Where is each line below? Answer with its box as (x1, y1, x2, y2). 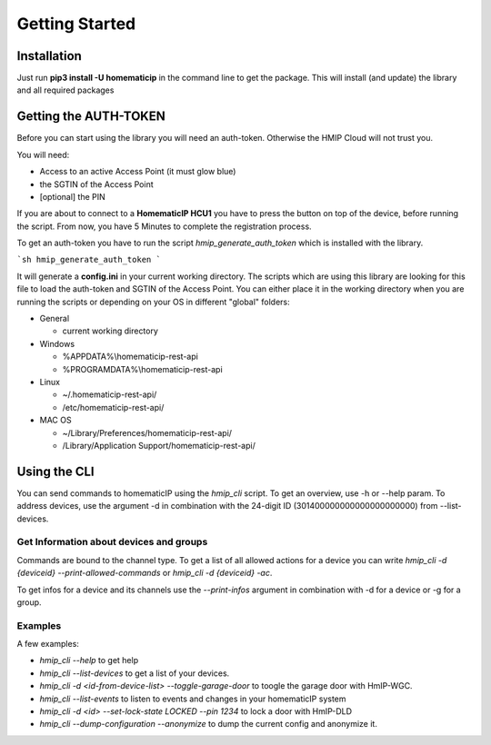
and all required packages (16, 84, 115, 95)
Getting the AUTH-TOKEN (16, 109, 165, 124)
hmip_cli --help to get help (39, 655, 139, 666)
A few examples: (16, 639, 79, 650)
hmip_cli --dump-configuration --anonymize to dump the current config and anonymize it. (39, 719, 377, 730)
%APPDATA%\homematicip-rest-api (62, 351, 199, 363)
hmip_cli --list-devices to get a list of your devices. (39, 668, 230, 679)
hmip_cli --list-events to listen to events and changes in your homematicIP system (39, 693, 346, 704)
